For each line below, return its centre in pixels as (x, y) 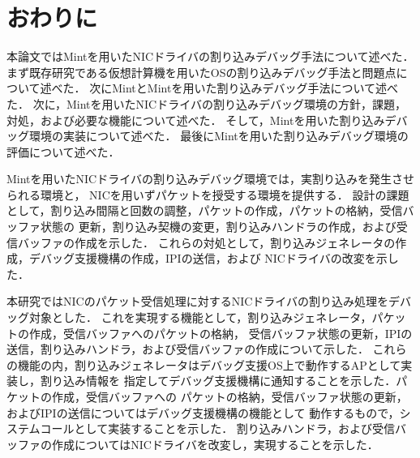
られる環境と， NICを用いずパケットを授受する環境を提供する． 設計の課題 (208, 194)
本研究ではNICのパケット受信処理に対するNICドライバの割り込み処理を (198, 301)
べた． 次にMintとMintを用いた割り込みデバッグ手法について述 (219, 88)
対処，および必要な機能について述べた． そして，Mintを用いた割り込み (196, 120)
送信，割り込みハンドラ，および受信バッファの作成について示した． (188, 349)
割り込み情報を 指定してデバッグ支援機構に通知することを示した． (218, 381)
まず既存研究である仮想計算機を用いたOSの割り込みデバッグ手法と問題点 (201, 72)
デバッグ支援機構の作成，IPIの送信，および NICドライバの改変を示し (214, 258)
